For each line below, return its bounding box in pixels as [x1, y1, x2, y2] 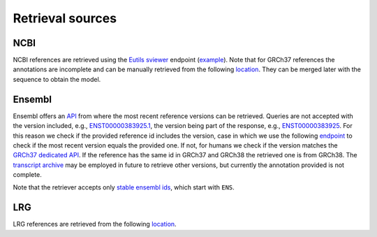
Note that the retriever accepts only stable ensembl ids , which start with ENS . [13, 183, 235, 192]
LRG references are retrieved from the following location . [13, 220, 177, 229]
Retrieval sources [13, 10, 117, 26]
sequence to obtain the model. [13, 75, 101, 83]
